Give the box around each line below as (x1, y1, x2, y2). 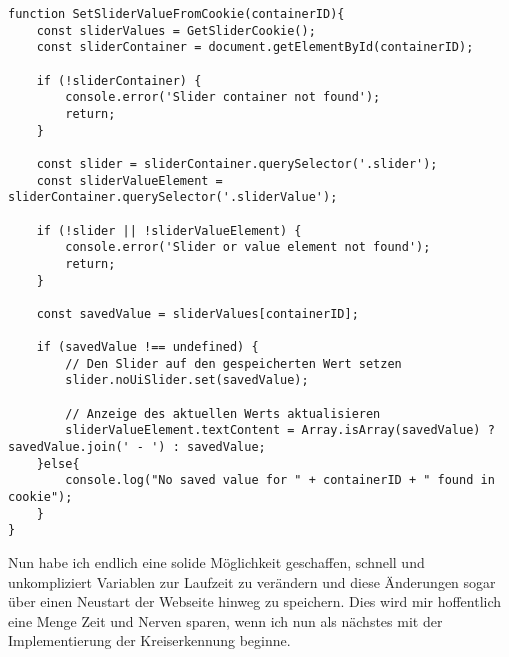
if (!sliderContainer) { (36, 73, 202, 88)
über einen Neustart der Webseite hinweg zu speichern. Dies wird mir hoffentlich (8, 591, 502, 612)
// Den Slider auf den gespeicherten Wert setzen (65, 356, 402, 371)
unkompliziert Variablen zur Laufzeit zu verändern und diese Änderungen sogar (8, 571, 496, 592)
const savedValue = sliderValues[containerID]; (36, 306, 359, 321)
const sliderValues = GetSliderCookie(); (36, 23, 316, 38)
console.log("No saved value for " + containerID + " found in (65, 473, 495, 488)
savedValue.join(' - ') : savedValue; (8, 440, 266, 455)
